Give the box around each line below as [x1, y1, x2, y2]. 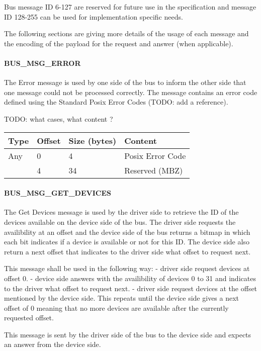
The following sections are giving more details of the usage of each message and [4, 28, 249, 39]
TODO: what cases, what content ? [4, 113, 113, 124]
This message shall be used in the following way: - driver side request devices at [4, 263, 250, 274]
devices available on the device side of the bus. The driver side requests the [4, 216, 236, 227]
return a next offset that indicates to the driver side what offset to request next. [4, 246, 251, 256]
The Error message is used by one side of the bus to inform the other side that [4, 77, 246, 87]
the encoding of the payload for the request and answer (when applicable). [4, 38, 233, 48]
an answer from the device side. [4, 339, 101, 349]
